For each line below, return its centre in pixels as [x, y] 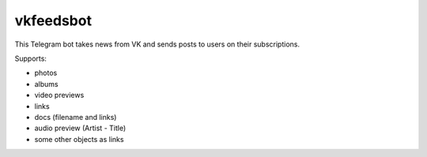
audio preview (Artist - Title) [80, 128]
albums [46, 84]
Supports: [31, 58]
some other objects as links [79, 139]
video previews [59, 95]
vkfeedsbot [53, 21]
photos [46, 73]
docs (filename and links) [76, 117]
